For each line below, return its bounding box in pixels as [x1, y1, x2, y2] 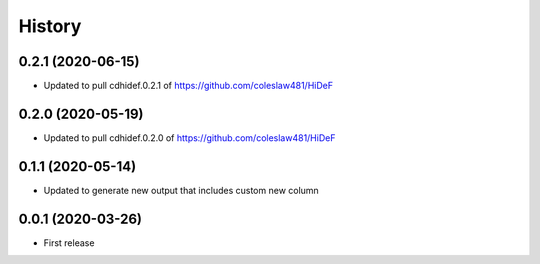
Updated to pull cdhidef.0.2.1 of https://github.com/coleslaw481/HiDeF [43, 80, 334, 92]
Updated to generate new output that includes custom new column [43, 184, 319, 196]
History [18, 15, 82, 37]
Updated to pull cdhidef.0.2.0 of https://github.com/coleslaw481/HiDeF [43, 131, 336, 144]
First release [43, 236, 95, 249]
